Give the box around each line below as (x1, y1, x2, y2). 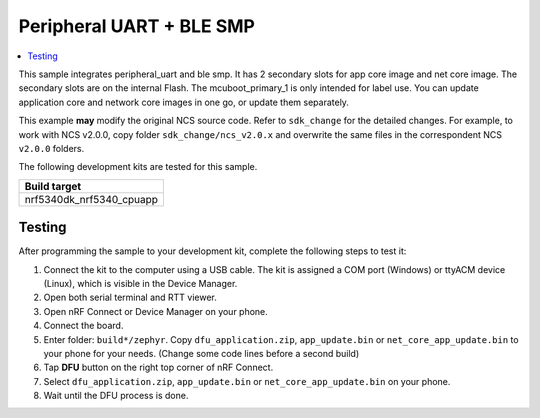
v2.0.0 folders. (18, 142, 85, 154)
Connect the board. (43, 320, 124, 332)
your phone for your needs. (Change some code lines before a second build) (43, 347, 360, 359)
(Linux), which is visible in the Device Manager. (43, 277, 238, 289)
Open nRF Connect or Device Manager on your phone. (43, 305, 269, 317)
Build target (24, 179, 82, 193)
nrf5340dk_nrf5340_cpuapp (24, 192, 159, 206)
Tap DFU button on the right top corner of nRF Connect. (43, 361, 274, 374)
